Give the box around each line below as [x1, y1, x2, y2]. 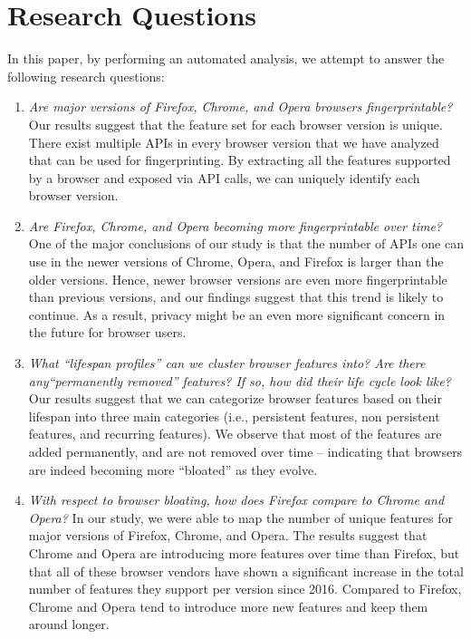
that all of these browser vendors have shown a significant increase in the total [28, 561, 464, 580]
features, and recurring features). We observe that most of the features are [28, 424, 442, 443]
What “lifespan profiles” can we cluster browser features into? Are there [28, 353, 426, 373]
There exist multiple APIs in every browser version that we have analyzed [28, 132, 439, 151]
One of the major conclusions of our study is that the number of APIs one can [28, 234, 464, 253]
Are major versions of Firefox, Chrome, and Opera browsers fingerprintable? [28, 97, 453, 116]
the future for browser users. [28, 323, 187, 342]
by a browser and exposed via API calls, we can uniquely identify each [28, 168, 420, 187]
